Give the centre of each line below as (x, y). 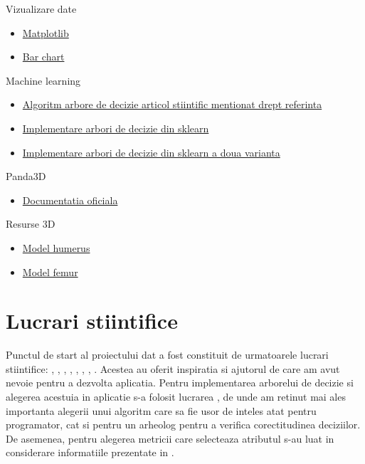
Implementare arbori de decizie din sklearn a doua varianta (151, 152)
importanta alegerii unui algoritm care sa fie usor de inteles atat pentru (161, 410)
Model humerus (56, 247)
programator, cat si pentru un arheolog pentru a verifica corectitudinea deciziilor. (183, 425)
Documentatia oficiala (70, 200)
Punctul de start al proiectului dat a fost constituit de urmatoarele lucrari (167, 355)
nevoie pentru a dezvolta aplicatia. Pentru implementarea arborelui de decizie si (180, 383)
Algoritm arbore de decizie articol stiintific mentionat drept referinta (172, 104)
